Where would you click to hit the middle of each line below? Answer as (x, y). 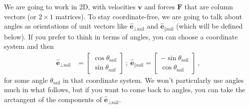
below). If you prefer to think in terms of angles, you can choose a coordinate (121, 36)
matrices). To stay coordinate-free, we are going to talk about (149, 16)
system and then (29, 46)
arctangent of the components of (53, 99)
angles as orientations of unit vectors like (66, 26)
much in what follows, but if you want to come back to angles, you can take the (125, 90)
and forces (160, 6)
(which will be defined (209, 26)
